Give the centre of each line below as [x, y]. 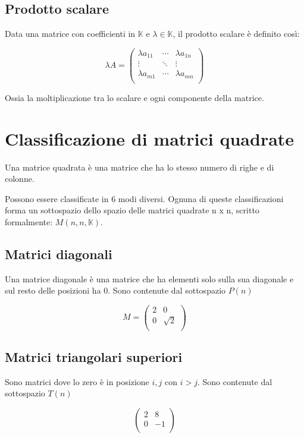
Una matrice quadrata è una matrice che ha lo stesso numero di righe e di [140, 167]
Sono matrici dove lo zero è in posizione [77, 381]
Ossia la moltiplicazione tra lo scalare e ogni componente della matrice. [134, 97]
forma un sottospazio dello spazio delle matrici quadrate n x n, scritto [132, 210]
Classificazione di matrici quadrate [150, 138]
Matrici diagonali [59, 253]
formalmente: [29, 221]
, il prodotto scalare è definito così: [236, 34]
